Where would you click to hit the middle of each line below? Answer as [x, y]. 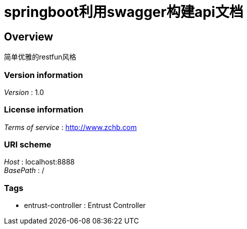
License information [44, 110]
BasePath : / [24, 170]
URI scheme [28, 145]
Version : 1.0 [24, 92]
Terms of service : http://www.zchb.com [70, 127]
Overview [29, 36]
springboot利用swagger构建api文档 [124, 12]
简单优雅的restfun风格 [40, 57]
